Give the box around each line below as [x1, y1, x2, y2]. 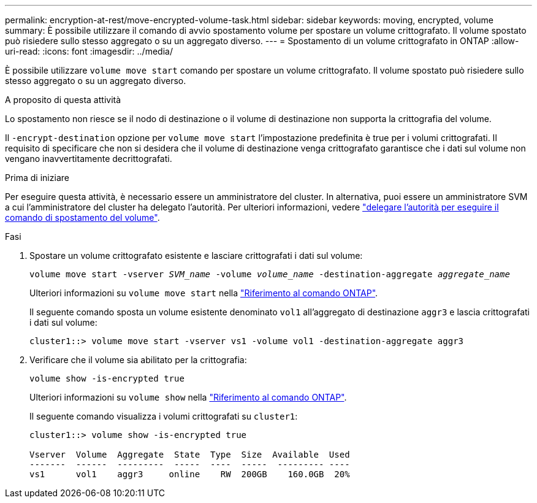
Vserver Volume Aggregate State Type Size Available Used [29, 450, 350, 459]
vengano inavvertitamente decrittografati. [5, 153, 172, 164]
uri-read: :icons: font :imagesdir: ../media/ [5, 46, 173, 56]
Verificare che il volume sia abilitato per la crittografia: [29, 355, 247, 365]
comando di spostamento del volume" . [5, 212, 160, 223]
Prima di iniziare [5, 172, 69, 183]
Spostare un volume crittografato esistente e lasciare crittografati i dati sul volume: [29, 250, 363, 261]
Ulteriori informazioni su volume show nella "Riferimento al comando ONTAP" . [29, 392, 347, 402]
